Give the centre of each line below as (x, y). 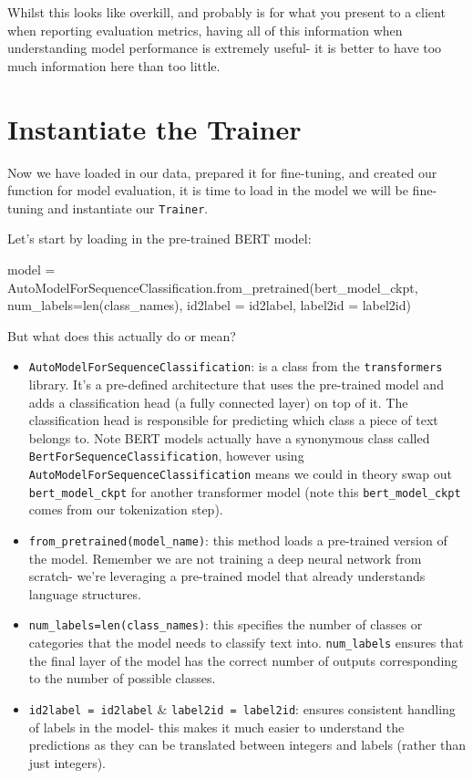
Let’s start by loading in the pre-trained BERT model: (159, 239)
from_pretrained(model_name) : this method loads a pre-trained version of (238, 540)
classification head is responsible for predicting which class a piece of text (233, 420)
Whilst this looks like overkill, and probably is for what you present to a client (226, 12)
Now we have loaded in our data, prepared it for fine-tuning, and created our (222, 172)
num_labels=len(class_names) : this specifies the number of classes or (226, 624)
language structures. (85, 593)
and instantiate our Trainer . (128, 208)
